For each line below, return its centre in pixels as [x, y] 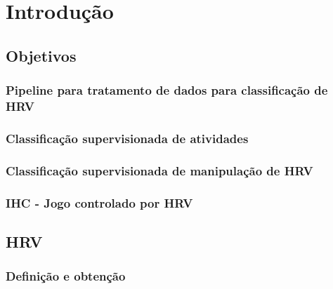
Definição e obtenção [66, 276]
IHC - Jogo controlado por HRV [99, 202]
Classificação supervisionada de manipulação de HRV [159, 170]
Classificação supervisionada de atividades [127, 138]
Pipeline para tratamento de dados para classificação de [167, 90]
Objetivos [41, 55]
